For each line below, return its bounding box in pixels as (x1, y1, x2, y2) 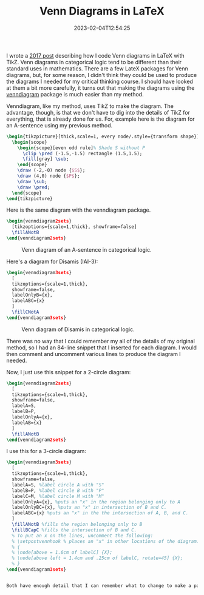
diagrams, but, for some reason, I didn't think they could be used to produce (6, 71, 197, 78)
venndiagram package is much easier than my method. (6, 90, 144, 98)
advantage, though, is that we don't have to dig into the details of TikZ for (6, 109, 190, 116)
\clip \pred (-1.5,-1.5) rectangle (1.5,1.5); (22, 150, 143, 156)
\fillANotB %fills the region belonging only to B (12, 522, 143, 528)
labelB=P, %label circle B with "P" (12, 487, 104, 494)
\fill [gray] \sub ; (22, 156, 69, 162)
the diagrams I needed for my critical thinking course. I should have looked (6, 78, 193, 85)
